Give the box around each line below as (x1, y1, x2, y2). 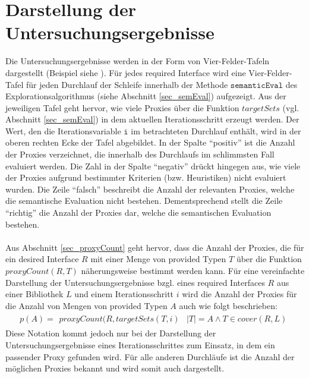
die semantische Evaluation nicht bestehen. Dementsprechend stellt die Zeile (5, 194, 283, 207)
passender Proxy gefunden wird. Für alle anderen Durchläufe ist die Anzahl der (5, 350, 295, 363)
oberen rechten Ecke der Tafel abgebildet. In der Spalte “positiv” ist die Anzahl (5, 136, 295, 149)
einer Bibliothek (5, 288, 64, 300)
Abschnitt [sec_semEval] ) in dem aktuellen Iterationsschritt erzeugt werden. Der (5, 113, 299, 125)
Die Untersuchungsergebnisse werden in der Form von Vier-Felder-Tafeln (5, 55, 270, 67)
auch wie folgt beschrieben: (179, 299, 278, 311)
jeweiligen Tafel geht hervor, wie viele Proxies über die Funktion (5, 101, 239, 114)
